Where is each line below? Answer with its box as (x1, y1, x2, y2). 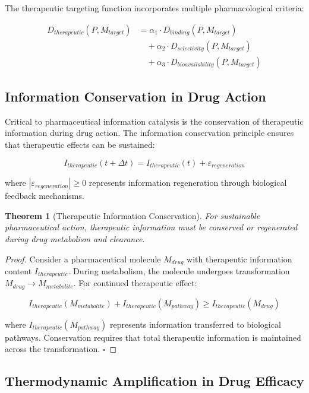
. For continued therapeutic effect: (73, 277, 197, 289)
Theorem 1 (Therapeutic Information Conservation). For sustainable (5, 209, 260, 221)
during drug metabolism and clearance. (5, 232, 145, 245)
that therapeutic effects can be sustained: (5, 138, 155, 151)
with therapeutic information (187, 252, 292, 265)
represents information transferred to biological (109, 318, 281, 330)
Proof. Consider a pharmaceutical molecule (5, 252, 161, 265)
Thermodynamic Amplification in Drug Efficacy (5, 372, 304, 390)
